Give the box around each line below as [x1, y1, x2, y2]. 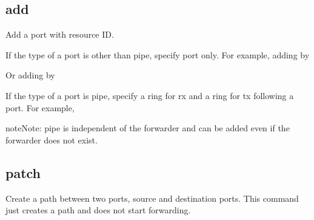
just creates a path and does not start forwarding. [5, 204, 191, 216]
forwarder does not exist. [5, 133, 98, 146]
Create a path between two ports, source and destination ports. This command [5, 191, 299, 204]
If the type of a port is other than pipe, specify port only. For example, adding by [5, 48, 310, 61]
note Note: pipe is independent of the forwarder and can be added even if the [5, 122, 290, 134]
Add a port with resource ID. [5, 28, 114, 41]
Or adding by [5, 69, 55, 81]
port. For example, [5, 101, 75, 114]
